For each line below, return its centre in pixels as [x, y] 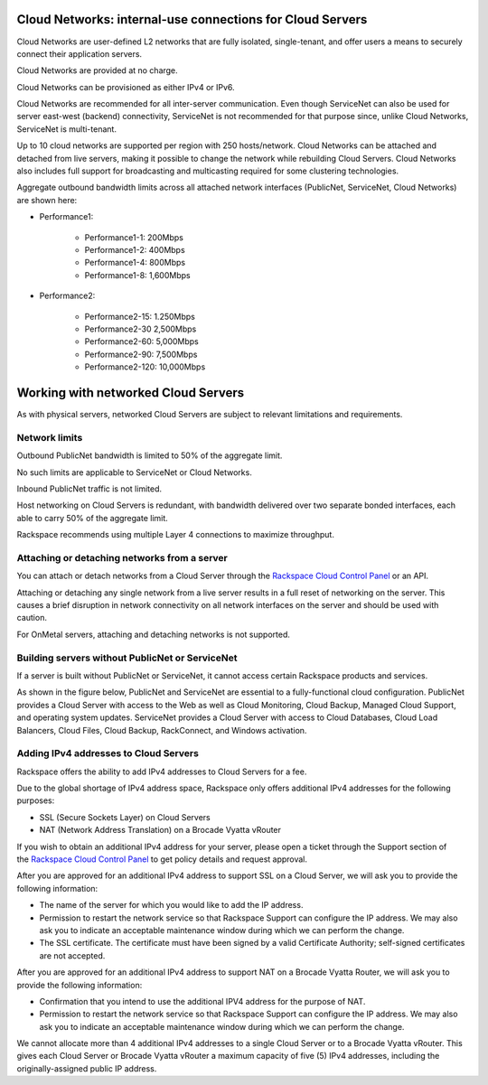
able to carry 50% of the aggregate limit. [93, 518]
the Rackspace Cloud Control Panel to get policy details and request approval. [162, 859]
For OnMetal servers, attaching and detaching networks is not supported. [154, 634]
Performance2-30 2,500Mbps [141, 329]
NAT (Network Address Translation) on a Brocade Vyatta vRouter [160, 830]
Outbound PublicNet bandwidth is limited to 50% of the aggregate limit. [150, 455]
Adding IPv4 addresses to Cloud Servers [108, 753]
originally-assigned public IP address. [87, 1068]
